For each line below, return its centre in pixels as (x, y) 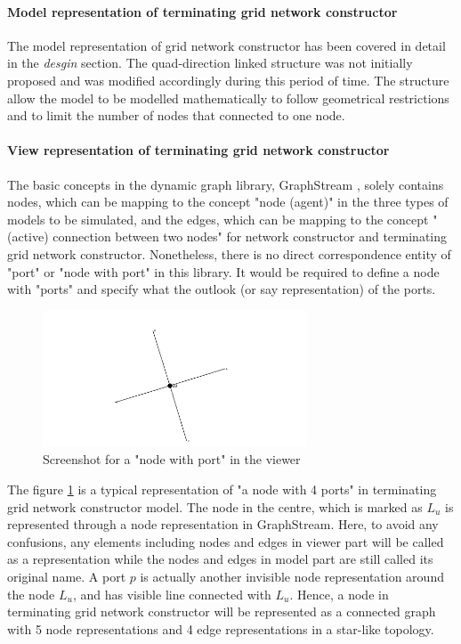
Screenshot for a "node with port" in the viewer (172, 459)
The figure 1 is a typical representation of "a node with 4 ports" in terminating (222, 489)
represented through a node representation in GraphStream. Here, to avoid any (223, 524)
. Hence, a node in (339, 594)
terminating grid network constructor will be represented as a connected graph (222, 611)
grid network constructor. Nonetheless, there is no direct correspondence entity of (229, 253)
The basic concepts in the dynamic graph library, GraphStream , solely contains (226, 184)
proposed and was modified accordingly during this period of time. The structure (228, 80)
